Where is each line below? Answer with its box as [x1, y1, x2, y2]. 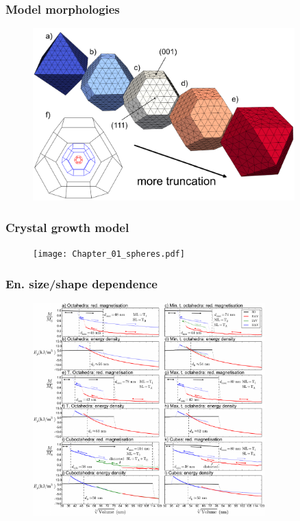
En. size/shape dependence [5, 275, 158, 292]
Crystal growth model [5, 218, 129, 235]
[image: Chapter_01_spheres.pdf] [33, 249, 185, 259]
